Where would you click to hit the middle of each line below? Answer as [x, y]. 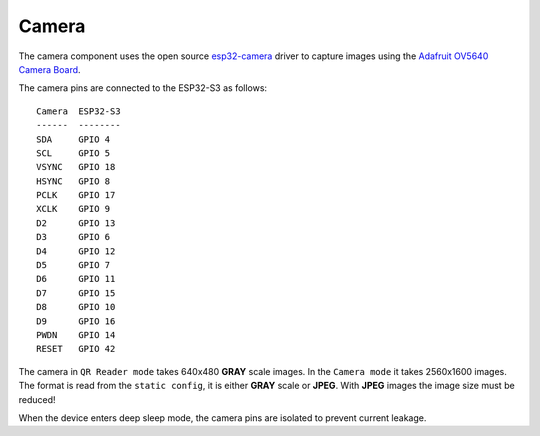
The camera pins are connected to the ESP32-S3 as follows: [143, 88]
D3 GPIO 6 [73, 237]
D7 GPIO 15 [76, 293]
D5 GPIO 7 [73, 265]
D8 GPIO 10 [76, 307]
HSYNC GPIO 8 [73, 181]
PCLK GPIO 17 [76, 195]
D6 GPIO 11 [76, 279]
